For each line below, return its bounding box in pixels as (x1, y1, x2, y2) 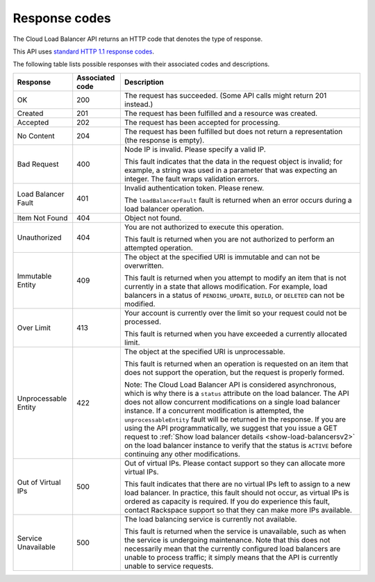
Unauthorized (17, 233, 62, 242)
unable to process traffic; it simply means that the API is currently (124, 552, 338, 562)
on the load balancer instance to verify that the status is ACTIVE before (124, 440, 352, 450)
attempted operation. (124, 243, 194, 253)
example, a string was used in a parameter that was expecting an (124, 165, 337, 175)
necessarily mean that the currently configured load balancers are (124, 544, 341, 554)
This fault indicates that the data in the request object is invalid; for (124, 156, 343, 166)
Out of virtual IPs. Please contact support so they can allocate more (124, 458, 345, 468)
